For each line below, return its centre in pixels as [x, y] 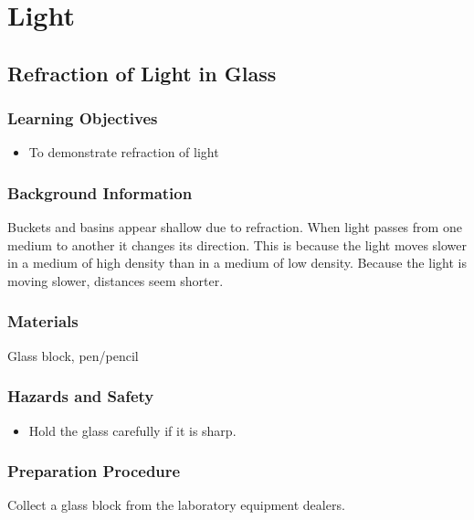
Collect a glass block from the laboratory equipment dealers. [176, 505]
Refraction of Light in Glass [142, 73]
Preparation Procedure [94, 471]
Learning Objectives [83, 118]
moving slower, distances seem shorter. [116, 280]
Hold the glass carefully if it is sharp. [132, 430]
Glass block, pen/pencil [73, 355]
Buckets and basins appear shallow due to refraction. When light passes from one [235, 227]
